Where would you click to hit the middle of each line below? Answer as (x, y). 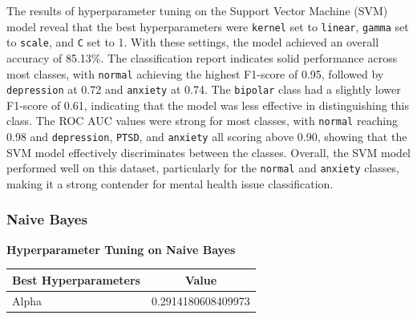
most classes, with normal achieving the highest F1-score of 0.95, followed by (195, 73)
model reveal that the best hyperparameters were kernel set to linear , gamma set (208, 26)
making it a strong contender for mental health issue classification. (170, 183)
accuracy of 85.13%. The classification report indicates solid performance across (202, 57)
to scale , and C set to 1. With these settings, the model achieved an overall (193, 42)
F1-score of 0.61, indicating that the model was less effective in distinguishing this (208, 105)
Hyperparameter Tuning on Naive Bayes (121, 249)
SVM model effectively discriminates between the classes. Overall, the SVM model (209, 152)
